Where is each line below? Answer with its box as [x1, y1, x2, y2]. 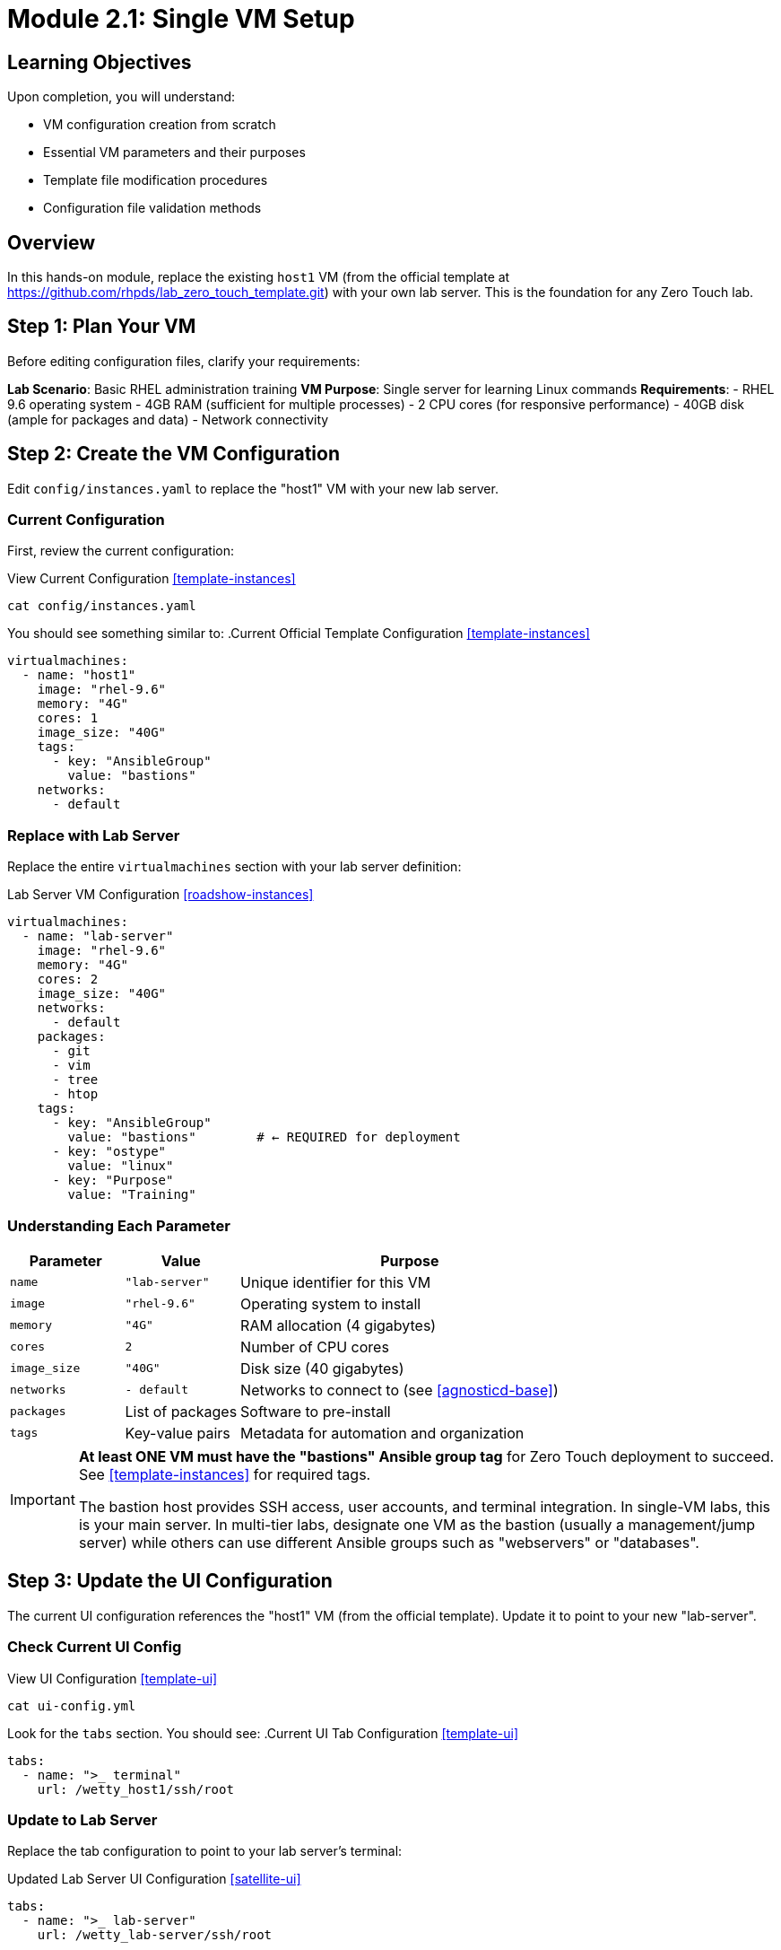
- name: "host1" [22, 668, 136, 683]
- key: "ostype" [52, 1144, 167, 1159]
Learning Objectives [7, 50, 192, 74]
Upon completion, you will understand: [7, 89, 236, 105]
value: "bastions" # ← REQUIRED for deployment [67, 1130, 461, 1145]
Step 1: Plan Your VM [7, 315, 196, 338]
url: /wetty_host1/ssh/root [37, 1781, 234, 1797]
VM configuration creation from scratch [43, 117, 276, 133]
